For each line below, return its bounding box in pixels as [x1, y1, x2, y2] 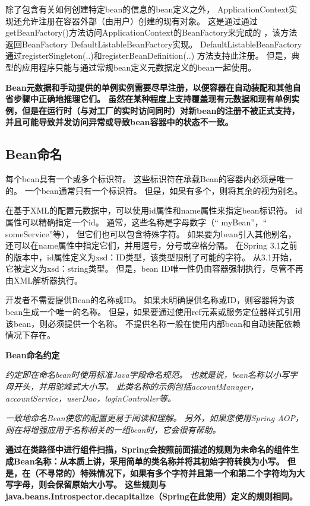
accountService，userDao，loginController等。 [5, 392, 176, 404]
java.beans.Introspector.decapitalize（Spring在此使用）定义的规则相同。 [5, 489, 298, 502]
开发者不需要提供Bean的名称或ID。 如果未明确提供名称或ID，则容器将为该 [5, 294, 295, 306]
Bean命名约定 [5, 348, 60, 361]
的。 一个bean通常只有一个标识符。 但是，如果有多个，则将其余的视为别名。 [5, 184, 303, 196]
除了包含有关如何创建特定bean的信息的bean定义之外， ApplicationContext [5, 3, 289, 15]
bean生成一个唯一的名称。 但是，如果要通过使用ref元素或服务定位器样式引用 [5, 305, 301, 318]
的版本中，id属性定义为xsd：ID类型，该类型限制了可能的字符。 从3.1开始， [5, 250, 297, 263]
